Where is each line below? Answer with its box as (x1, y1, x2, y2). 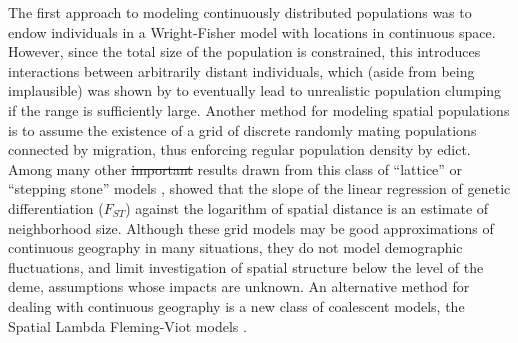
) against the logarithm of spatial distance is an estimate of (125, 197, 489, 218)
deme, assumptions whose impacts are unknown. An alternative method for (8, 276, 470, 297)
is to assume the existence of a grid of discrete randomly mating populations (8, 119, 477, 140)
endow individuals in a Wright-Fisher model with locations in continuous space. (8, 21, 496, 42)
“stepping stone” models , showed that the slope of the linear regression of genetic (8, 178, 511, 199)
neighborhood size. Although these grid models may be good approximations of (8, 217, 494, 238)
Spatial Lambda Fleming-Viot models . (8, 315, 247, 336)
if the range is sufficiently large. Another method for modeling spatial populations (8, 99, 510, 120)
